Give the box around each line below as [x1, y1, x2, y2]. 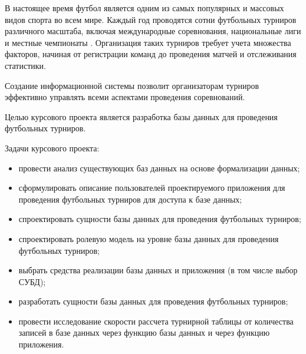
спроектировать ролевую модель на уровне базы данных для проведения [18, 232, 279, 244]
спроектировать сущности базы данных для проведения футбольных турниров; [18, 213, 301, 225]
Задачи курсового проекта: [5, 141, 100, 154]
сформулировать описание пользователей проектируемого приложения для [18, 181, 285, 194]
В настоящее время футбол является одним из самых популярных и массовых [5, 2, 284, 14]
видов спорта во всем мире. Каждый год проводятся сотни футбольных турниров [5, 13, 297, 25]
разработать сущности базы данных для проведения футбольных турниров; [18, 295, 288, 307]
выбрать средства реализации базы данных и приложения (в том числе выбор [18, 264, 298, 276]
